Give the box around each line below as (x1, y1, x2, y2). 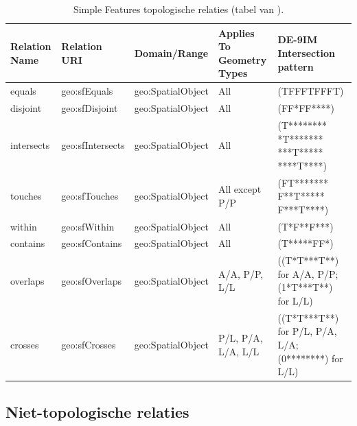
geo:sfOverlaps (61, 273, 122, 287)
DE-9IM (277, 32, 318, 47)
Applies (218, 25, 255, 40)
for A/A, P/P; (277, 266, 338, 281)
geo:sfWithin (61, 219, 115, 233)
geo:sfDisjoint (61, 101, 118, 115)
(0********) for (277, 351, 343, 365)
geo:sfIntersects (61, 138, 125, 152)
